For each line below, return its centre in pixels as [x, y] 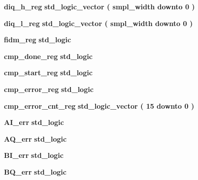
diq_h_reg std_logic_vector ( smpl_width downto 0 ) [99, 6]
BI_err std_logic [34, 155]
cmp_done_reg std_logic [48, 56]
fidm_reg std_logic [38, 40]
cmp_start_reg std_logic [48, 73]
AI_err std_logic [34, 122]
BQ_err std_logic [35, 171]
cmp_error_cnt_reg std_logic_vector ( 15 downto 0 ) [99, 105]
